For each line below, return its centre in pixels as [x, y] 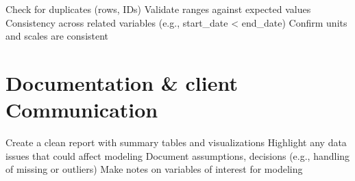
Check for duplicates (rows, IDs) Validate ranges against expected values [158, 9]
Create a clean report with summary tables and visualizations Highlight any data [176, 142]
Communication [82, 110]
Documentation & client [122, 82]
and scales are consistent [57, 36]
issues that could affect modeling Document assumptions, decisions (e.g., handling [178, 155]
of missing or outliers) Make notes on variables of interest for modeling [154, 169]
